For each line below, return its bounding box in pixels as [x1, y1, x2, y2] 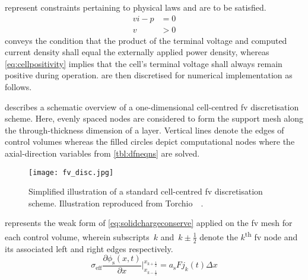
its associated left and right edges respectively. [5, 242, 173, 254]
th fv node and [245, 229, 298, 243]
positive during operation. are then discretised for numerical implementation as [5, 69, 293, 81]
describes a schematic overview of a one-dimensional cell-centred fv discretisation [5, 100, 299, 113]
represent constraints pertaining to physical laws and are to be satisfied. [5, 1, 266, 13]
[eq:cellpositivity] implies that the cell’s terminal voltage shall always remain [5, 57, 282, 69]
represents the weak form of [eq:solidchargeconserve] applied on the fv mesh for [5, 217, 293, 229]
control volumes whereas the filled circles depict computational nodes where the [5, 135, 295, 148]
